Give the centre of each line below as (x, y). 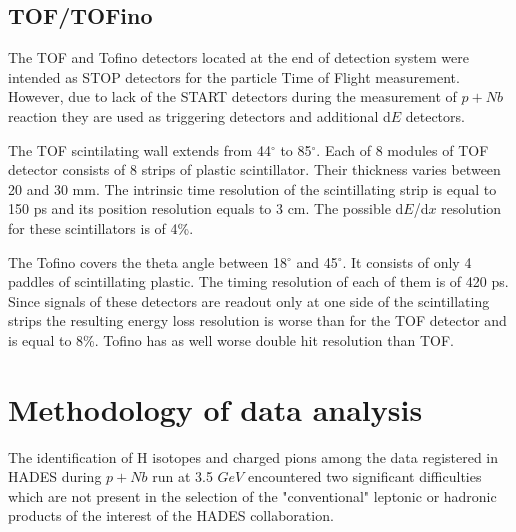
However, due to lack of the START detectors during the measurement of (232, 96)
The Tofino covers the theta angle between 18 (147, 261)
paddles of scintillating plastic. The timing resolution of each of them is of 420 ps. (258, 281)
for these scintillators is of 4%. (101, 227)
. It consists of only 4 (407, 261)
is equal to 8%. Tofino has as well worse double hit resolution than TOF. (231, 339)
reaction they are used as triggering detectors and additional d (199, 115)
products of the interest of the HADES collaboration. (171, 515)
